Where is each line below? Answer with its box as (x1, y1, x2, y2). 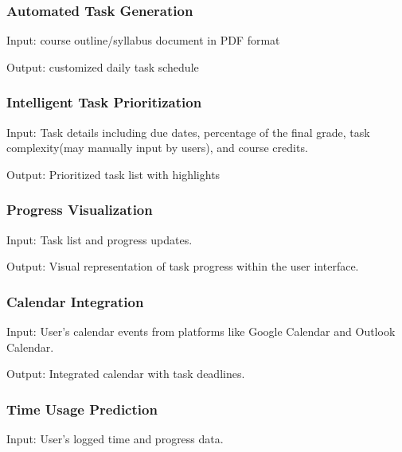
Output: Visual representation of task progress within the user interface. (6, 258, 359, 275)
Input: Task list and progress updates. (6, 231, 193, 247)
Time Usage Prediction (6, 399, 158, 419)
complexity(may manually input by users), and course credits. (6, 139, 308, 156)
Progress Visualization (6, 200, 153, 220)
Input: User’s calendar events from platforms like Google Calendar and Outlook (6, 323, 396, 340)
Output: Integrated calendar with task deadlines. (6, 365, 245, 382)
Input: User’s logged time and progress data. (6, 431, 224, 447)
